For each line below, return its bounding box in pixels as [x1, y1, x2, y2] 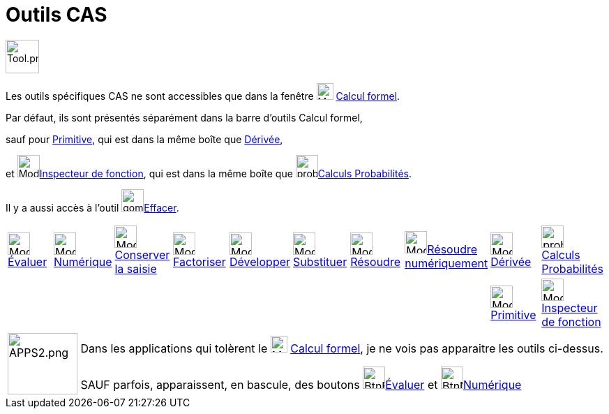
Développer [230, 254, 291, 269]
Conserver [114, 247, 170, 262]
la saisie [114, 261, 157, 276]
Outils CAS [6, 3, 107, 27]
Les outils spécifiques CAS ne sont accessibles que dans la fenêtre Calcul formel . [6, 89, 400, 102]
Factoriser [172, 254, 226, 269]
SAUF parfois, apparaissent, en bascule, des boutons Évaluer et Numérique [80, 377, 522, 392]
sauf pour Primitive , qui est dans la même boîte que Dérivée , [6, 133, 283, 145]
